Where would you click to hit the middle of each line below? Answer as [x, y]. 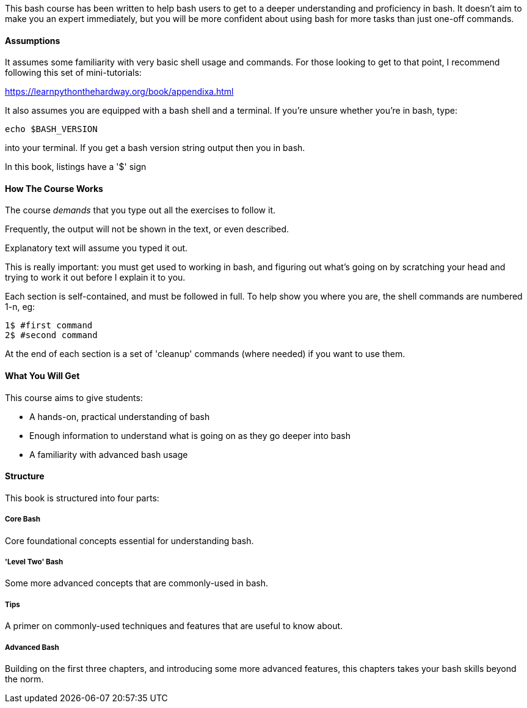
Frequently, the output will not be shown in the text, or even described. [147, 229]
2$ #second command [51, 335]
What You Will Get [42, 376]
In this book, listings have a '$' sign [76, 167]
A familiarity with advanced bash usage [109, 454]
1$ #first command [49, 326]
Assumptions [33, 40]
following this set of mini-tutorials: [73, 73]
